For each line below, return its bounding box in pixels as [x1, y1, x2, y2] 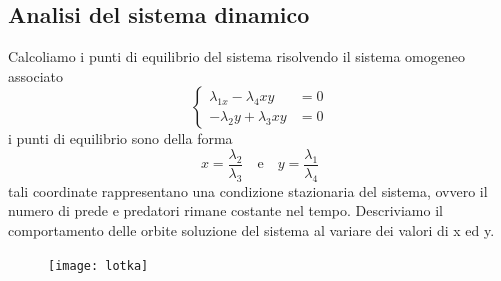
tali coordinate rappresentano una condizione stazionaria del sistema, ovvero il [8, 180, 488, 201]
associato [8, 65, 63, 86]
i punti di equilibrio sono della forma [8, 128, 233, 149]
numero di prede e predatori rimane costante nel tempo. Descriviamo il [8, 200, 443, 221]
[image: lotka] [48, 258, 149, 273]
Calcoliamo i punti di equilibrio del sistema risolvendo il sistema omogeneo [8, 46, 466, 67]
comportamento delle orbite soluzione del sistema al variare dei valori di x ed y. [8, 220, 495, 241]
